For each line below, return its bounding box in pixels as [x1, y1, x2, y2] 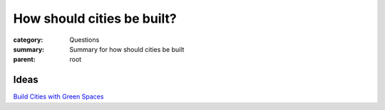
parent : [13, 55, 36, 64]
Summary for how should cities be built [69, 45, 185, 53]
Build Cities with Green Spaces [13, 92, 104, 101]
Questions [69, 35, 100, 44]
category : [13, 35, 43, 44]
